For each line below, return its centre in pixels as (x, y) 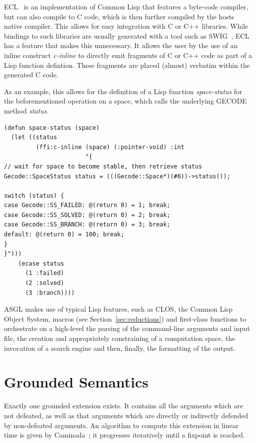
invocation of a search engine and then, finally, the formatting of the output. (120, 348)
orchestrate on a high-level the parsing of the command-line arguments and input (127, 328)
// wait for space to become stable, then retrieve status (103, 166)
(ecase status (41, 263)
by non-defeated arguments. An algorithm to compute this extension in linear (121, 425)
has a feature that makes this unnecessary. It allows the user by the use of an (121, 45)
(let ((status (34, 138)
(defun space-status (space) (52, 128)
